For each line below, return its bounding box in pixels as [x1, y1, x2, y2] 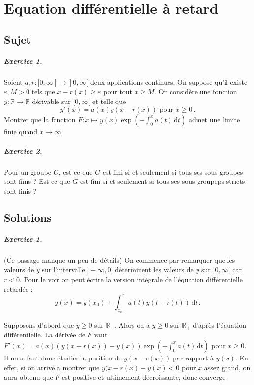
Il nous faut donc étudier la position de [4, 352, 122, 362]
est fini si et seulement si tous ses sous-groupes [102, 166, 243, 177]
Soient [4, 77, 23, 87]
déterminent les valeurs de [115, 264, 194, 275]
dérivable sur [32, 96, 71, 106]
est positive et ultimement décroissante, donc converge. [61, 372, 227, 382]
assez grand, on [204, 362, 251, 372]
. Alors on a [114, 319, 150, 330]
